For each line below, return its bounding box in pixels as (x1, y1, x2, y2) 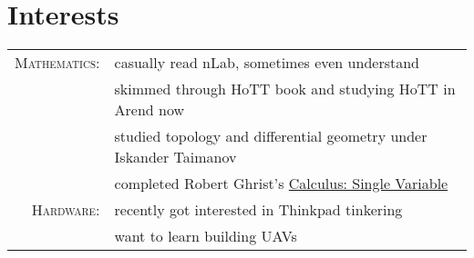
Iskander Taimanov (114, 146, 237, 168)
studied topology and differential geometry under (114, 125, 428, 147)
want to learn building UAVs (114, 225, 297, 247)
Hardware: (31, 199, 100, 221)
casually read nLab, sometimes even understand (114, 52, 419, 74)
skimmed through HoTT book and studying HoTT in (114, 78, 456, 100)
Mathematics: (15, 52, 100, 74)
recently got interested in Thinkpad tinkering (114, 199, 403, 221)
